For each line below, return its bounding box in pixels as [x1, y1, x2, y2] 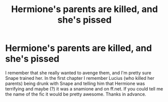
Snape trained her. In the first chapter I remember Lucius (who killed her [5, 75, 154, 81]
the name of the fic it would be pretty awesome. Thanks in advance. [5, 91, 146, 97]
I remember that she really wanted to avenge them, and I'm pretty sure [5, 69, 152, 76]
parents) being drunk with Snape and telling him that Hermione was [5, 80, 145, 86]
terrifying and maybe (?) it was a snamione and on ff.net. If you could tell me [5, 85, 163, 91]
